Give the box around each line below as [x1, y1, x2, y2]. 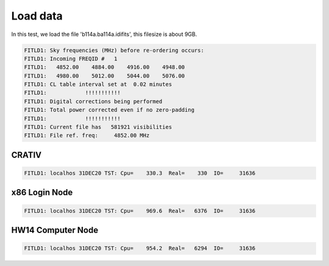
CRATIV [11, 149, 42, 160]
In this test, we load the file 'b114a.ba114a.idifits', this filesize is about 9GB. [11, 31, 197, 38]
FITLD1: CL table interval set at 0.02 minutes [24, 81, 172, 88]
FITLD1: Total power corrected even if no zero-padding [24, 107, 195, 113]
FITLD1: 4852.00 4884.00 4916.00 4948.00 [24, 64, 185, 71]
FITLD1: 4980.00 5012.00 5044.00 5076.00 [24, 72, 185, 79]
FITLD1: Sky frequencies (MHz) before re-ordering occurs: [24, 46, 204, 54]
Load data [11, 9, 63, 23]
